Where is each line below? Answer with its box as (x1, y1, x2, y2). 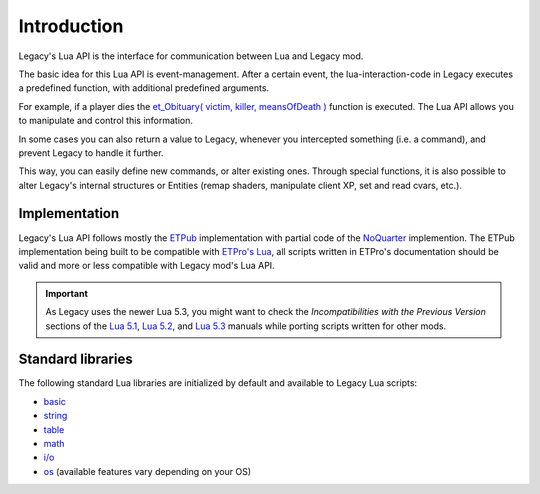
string (43, 410, 68, 422)
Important (45, 287, 89, 299)
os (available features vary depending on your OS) (43, 465, 252, 477)
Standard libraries (18, 351, 134, 368)
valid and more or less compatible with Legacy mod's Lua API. (18, 260, 275, 272)
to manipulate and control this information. (18, 115, 194, 127)
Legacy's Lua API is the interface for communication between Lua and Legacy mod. (18, 50, 364, 62)
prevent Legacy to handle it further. (18, 146, 164, 159)
